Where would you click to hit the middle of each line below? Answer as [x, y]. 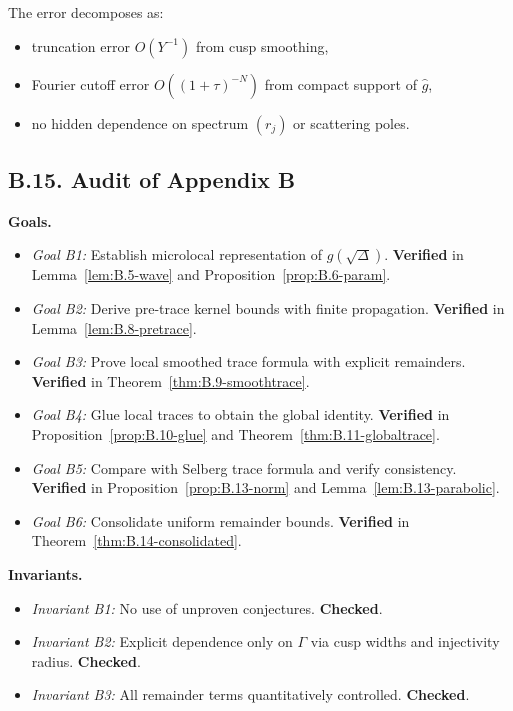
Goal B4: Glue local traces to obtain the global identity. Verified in [240, 414]
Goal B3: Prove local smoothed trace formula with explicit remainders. [248, 361]
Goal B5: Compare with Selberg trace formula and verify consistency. [244, 467]
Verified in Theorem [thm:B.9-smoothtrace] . [170, 380]
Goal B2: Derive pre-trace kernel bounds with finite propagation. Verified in [268, 307]
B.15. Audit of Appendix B [152, 178]
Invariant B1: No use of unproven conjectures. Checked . [207, 607]
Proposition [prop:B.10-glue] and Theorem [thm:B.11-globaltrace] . [235, 433]
